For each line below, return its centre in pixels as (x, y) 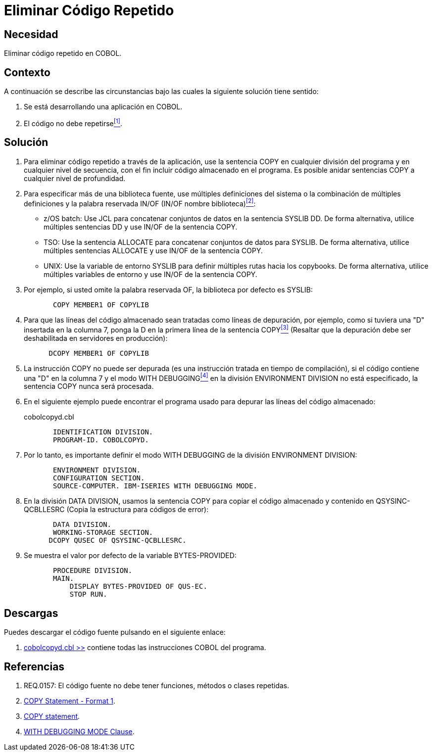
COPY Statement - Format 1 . (70, 701)
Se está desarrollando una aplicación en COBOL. (103, 107)
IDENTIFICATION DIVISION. (103, 432)
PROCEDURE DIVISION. (93, 571)
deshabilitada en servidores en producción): (96, 338)
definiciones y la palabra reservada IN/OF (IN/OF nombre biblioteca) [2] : (140, 203)
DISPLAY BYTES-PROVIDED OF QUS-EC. (138, 587)
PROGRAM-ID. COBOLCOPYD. (101, 440)
